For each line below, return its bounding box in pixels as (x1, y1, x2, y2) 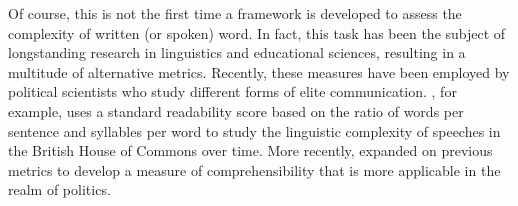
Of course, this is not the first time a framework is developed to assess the (8, 3, 462, 23)
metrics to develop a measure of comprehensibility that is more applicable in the (8, 159, 501, 180)
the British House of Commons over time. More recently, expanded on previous (8, 140, 493, 161)
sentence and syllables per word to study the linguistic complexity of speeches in (8, 120, 501, 141)
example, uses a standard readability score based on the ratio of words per (8, 100, 464, 121)
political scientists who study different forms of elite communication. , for (8, 81, 457, 102)
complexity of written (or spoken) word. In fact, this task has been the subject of (8, 22, 506, 43)
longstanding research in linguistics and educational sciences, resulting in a (8, 42, 466, 63)
